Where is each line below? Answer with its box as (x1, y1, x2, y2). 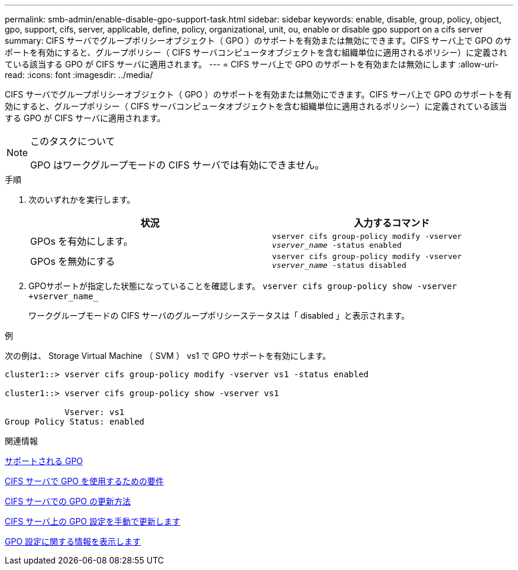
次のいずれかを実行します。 (28, 195, 135, 205)
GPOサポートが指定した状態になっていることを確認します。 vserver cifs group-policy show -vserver (28, 281, 457, 291)
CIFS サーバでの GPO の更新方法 (5, 496, 131, 506)
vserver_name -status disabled (272, 261, 406, 270)
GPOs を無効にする (30, 255, 115, 267)
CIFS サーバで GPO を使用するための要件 (5, 476, 164, 486)
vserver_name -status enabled (272, 241, 402, 250)
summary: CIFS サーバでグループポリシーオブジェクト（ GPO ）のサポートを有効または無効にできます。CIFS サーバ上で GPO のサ (5, 35, 512, 46)
